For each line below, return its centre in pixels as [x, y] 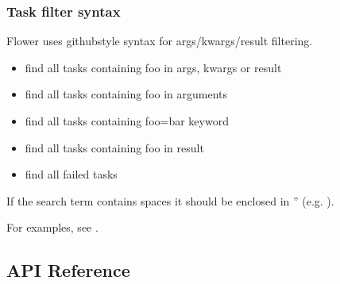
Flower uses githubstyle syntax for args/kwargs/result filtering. [160, 41]
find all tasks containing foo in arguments [126, 94]
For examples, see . [52, 227]
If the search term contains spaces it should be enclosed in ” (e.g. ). [170, 200]
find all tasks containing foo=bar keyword [127, 121]
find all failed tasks [71, 174]
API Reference [68, 270]
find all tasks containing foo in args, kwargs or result [153, 67]
